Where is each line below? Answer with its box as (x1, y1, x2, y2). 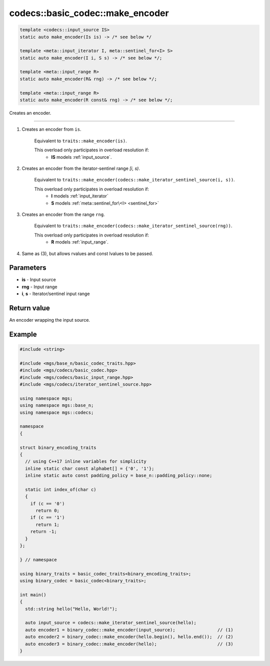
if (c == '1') (30, 515, 65, 521)
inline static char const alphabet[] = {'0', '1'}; (25, 466, 154, 471)
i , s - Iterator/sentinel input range (21, 291, 90, 297)
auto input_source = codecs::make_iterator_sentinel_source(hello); (25, 620, 197, 626)
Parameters (9, 264, 46, 272)
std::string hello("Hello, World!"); (25, 606, 117, 611)
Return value (9, 304, 50, 312)
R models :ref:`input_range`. (51, 239, 108, 245)
